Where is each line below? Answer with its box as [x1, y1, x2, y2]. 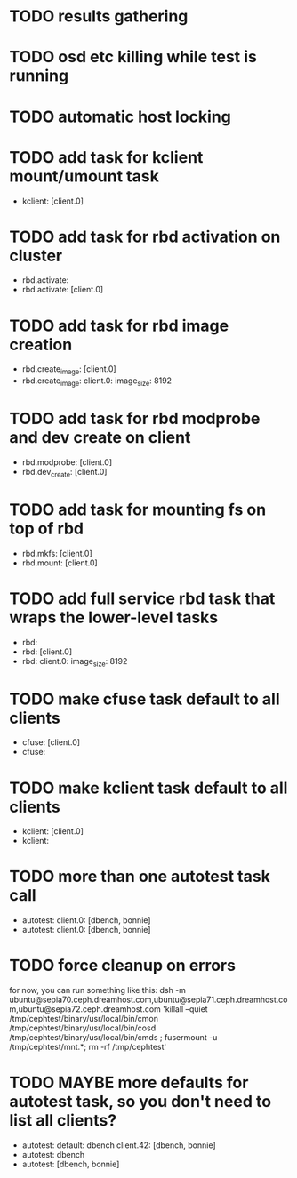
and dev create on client [9, 428, 191, 448]
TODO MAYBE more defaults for [9, 1073, 249, 1093]
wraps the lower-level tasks [9, 607, 219, 628]
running [9, 66, 69, 86]
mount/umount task [9, 166, 160, 186]
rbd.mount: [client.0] [21, 557, 98, 568]
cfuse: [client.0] [21, 737, 81, 748]
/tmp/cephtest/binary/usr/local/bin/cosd [9, 1022, 157, 1033]
